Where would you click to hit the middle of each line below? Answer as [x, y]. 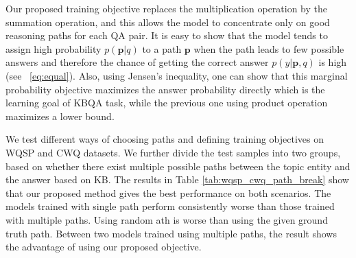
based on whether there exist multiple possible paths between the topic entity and [178, 166]
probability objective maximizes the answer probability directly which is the [165, 89]
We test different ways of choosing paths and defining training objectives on [165, 139]
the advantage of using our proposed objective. [104, 247]
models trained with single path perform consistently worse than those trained [170, 206]
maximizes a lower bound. [60, 116]
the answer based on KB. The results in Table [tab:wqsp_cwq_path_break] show [177, 179]
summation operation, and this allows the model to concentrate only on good [168, 22]
